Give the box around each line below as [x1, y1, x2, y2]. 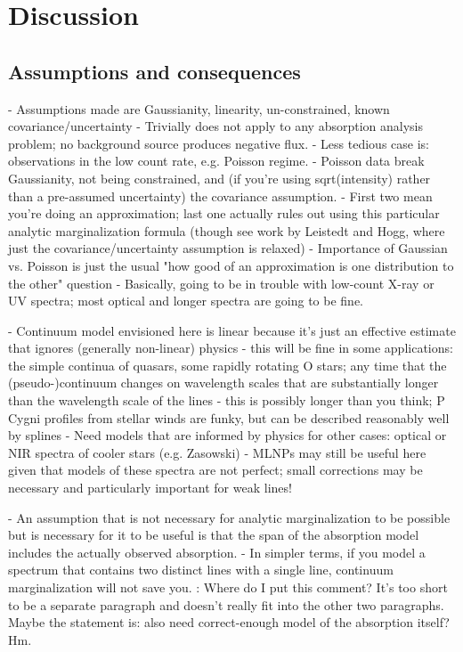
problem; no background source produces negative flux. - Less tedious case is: [8, 134, 429, 152]
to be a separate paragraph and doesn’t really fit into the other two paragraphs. [8, 595, 444, 614]
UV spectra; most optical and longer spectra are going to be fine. [8, 291, 363, 310]
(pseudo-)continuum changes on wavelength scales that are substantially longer [8, 373, 439, 392]
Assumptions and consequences [8, 57, 301, 85]
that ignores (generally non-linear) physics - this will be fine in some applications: [8, 338, 453, 357]
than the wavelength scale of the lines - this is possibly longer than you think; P [8, 391, 445, 410]
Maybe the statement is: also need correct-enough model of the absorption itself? [8, 613, 450, 632]
